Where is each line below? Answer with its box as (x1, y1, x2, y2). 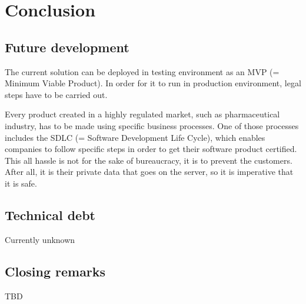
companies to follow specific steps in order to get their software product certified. (5, 143, 297, 155)
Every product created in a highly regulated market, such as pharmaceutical (5, 108, 280, 120)
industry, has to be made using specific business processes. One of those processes (5, 119, 299, 131)
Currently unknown (5, 233, 75, 245)
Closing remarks (5, 262, 106, 280)
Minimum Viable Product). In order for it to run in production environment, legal (5, 77, 301, 89)
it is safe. (5, 177, 37, 189)
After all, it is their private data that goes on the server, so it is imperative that (5, 165, 294, 178)
